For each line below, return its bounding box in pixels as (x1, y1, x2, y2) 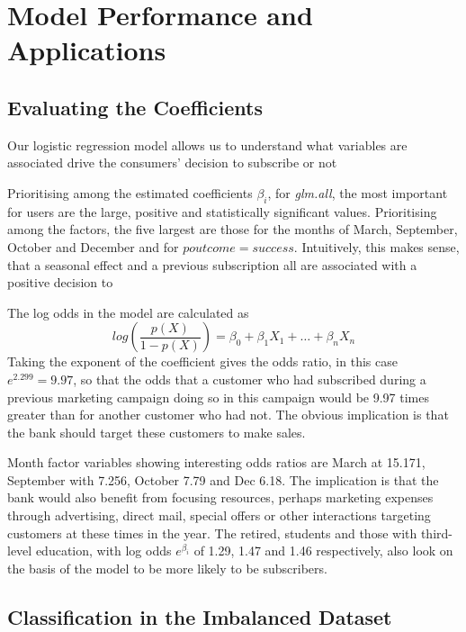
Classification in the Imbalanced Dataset (7, 602, 392, 630)
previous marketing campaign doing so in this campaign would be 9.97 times (7, 387, 429, 406)
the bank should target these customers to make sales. (7, 422, 306, 441)
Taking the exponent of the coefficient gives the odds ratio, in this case (7, 352, 398, 371)
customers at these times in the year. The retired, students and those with (7, 523, 417, 542)
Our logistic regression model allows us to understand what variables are (7, 135, 408, 154)
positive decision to (7, 273, 113, 292)
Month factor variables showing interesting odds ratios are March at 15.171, (7, 453, 426, 472)
